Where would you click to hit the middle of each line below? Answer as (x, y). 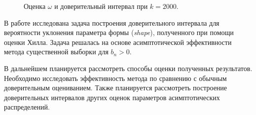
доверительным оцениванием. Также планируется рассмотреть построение (116, 88)
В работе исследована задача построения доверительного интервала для (112, 22)
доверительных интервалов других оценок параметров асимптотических (112, 97)
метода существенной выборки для (56, 52)
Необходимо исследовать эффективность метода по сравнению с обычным (115, 78)
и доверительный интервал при (101, 6)
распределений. (27, 107)
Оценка (35, 6)
